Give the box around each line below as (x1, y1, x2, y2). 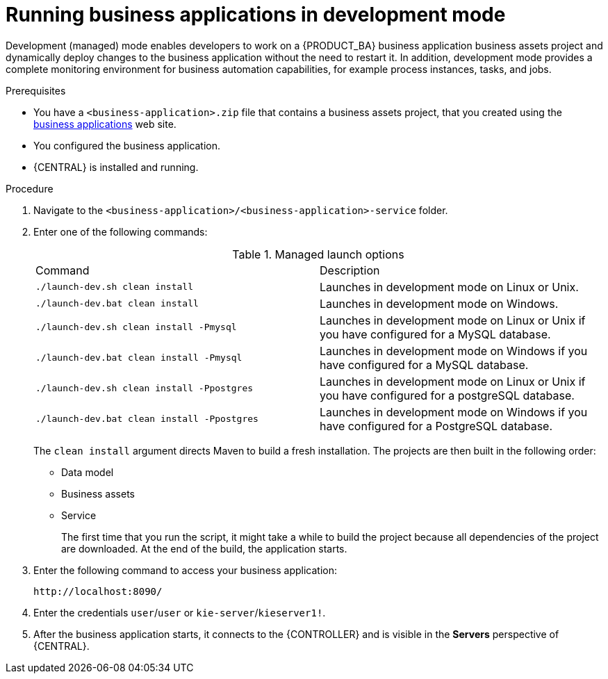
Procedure (6, 182, 54, 195)
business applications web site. (33, 117, 176, 130)
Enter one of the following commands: (33, 225, 208, 238)
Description (320, 263, 380, 277)
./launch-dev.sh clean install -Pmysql (35, 322, 237, 333)
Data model (61, 466, 114, 478)
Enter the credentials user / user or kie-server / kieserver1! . (33, 606, 326, 619)
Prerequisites (6, 84, 66, 97)
